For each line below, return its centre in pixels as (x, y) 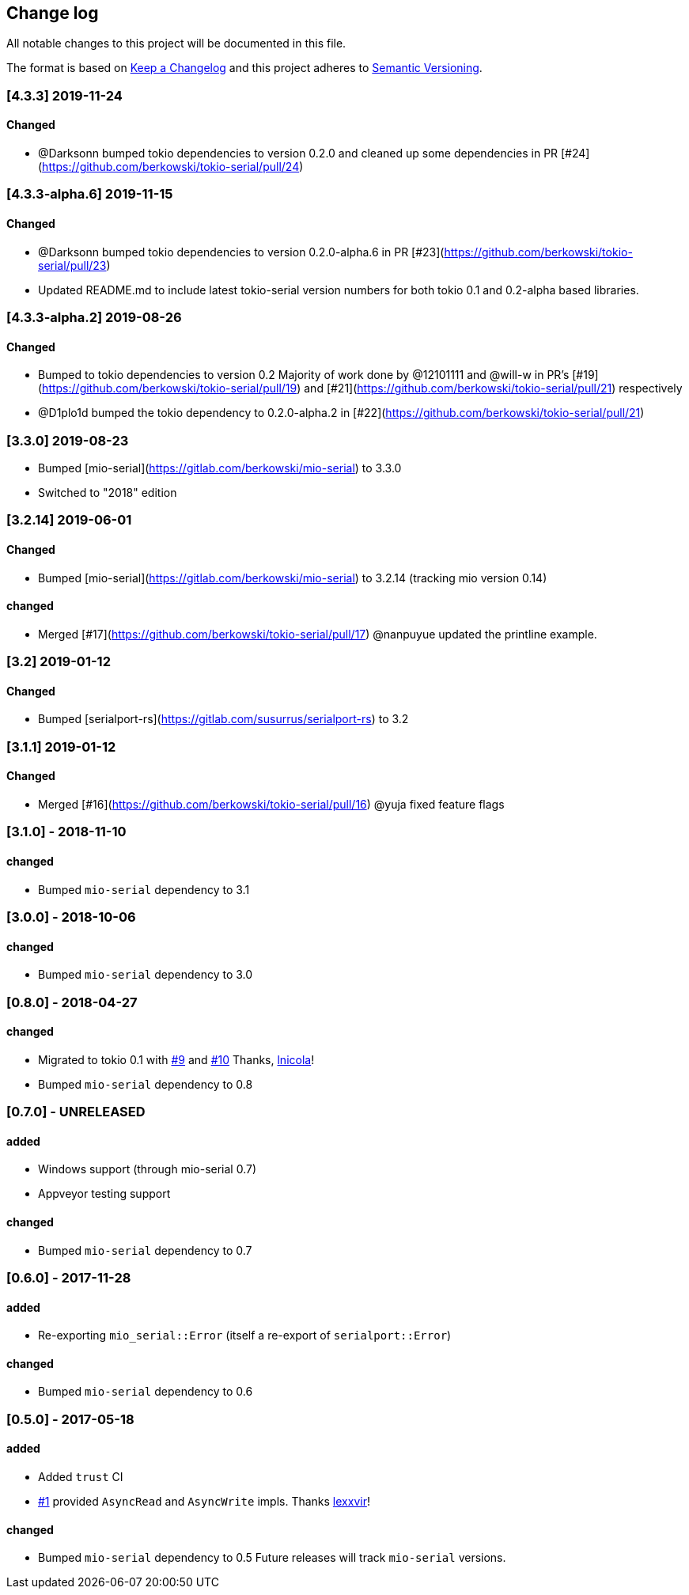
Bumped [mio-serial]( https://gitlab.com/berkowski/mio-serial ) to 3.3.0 (220, 468)
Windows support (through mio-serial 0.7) (148, 1169)
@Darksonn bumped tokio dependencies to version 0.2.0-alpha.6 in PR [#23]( (241, 252)
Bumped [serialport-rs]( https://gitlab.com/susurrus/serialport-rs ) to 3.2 (223, 719)
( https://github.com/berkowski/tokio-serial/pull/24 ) (171, 167)
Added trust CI (81, 1476)
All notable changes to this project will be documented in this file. (176, 44)
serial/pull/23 (72, 265)
